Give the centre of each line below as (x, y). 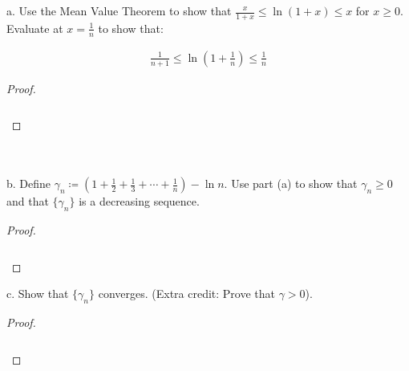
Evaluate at (35, 28)
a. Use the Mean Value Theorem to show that (119, 10)
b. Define (29, 183)
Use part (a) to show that (294, 183)
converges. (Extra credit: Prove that (187, 294)
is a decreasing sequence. (139, 201)
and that (28, 201)
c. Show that (38, 294)
